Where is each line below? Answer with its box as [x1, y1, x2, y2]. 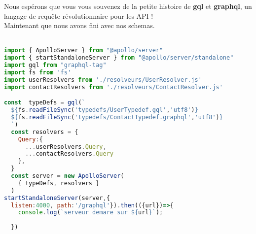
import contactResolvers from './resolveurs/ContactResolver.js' [4, 83, 223, 91]
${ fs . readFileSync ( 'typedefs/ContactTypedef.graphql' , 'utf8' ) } [11, 114, 223, 121]
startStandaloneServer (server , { [4, 194, 110, 201]
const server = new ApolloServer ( [11, 172, 124, 180]
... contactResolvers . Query [25, 150, 113, 158]
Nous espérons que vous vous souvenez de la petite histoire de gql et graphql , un [4, 1, 252, 11]
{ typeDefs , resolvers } [18, 179, 100, 187]
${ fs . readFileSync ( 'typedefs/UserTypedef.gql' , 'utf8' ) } [11, 106, 198, 114]
